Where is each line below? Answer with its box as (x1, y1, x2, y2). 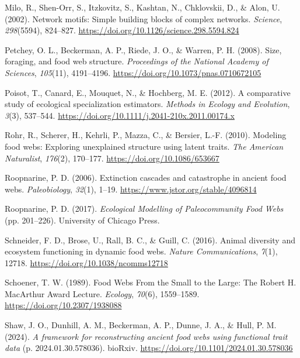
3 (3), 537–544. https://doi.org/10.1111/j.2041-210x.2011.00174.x (5, 109, 235, 121)
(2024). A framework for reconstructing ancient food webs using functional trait (5, 330, 288, 342)
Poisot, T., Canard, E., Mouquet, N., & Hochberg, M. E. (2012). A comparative (5, 86, 291, 98)
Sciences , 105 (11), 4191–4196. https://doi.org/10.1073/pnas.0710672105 (5, 66, 261, 78)
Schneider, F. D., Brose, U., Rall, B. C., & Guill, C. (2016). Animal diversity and (5, 233, 295, 246)
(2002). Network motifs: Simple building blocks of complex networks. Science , (5, 12, 282, 25)
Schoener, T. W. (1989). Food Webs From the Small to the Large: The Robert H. (5, 276, 296, 288)
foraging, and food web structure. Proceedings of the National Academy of (5, 55, 268, 67)
